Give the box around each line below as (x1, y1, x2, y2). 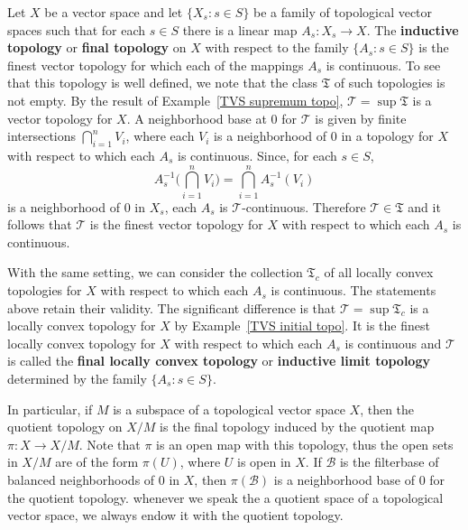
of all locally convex (324, 263, 434, 282)
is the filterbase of (339, 452, 439, 471)
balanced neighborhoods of (7, 470, 155, 488)
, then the (360, 399, 415, 418)
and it (408, 197, 441, 216)
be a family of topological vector (253, 3, 433, 21)
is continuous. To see (326, 55, 441, 74)
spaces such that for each (7, 20, 146, 39)
